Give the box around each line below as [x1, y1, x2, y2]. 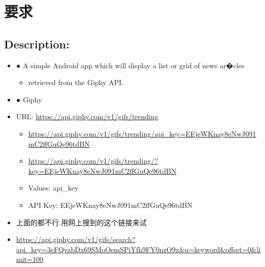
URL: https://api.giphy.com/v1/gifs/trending [16, 111, 158, 122]
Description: [4, 36, 70, 51]
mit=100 [16, 254, 43, 264]
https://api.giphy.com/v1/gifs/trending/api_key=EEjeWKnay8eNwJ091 [28, 128, 256, 139]
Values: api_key [28, 182, 78, 193]
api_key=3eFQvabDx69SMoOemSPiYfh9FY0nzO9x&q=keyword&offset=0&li [16, 244, 261, 254]
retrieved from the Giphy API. [28, 77, 124, 88]
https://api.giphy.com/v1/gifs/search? [16, 234, 136, 245]
